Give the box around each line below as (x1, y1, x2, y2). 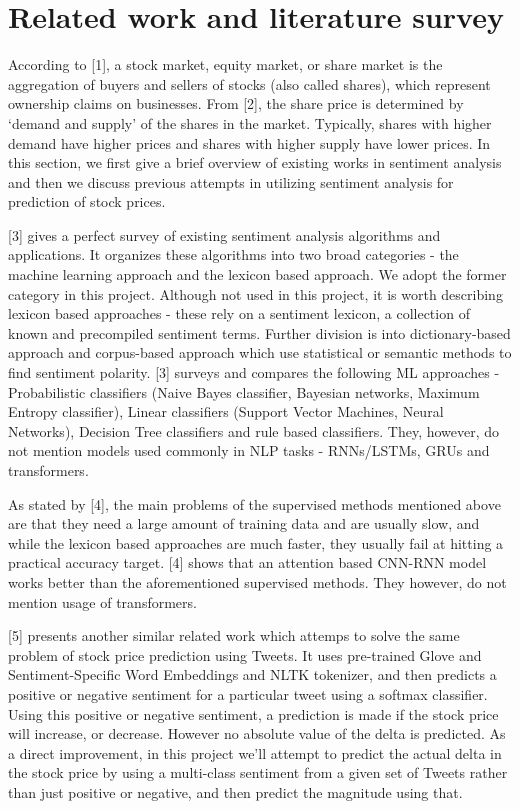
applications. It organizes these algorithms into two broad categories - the (8, 244, 459, 265)
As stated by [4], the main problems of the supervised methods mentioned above (8, 493, 501, 514)
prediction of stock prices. (8, 191, 166, 212)
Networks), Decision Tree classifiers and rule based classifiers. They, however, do (8, 420, 500, 441)
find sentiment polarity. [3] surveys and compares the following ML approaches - (8, 362, 500, 383)
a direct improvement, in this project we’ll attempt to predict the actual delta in (8, 742, 502, 763)
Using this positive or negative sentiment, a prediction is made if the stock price (8, 703, 499, 724)
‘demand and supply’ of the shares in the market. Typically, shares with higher (8, 112, 492, 133)
